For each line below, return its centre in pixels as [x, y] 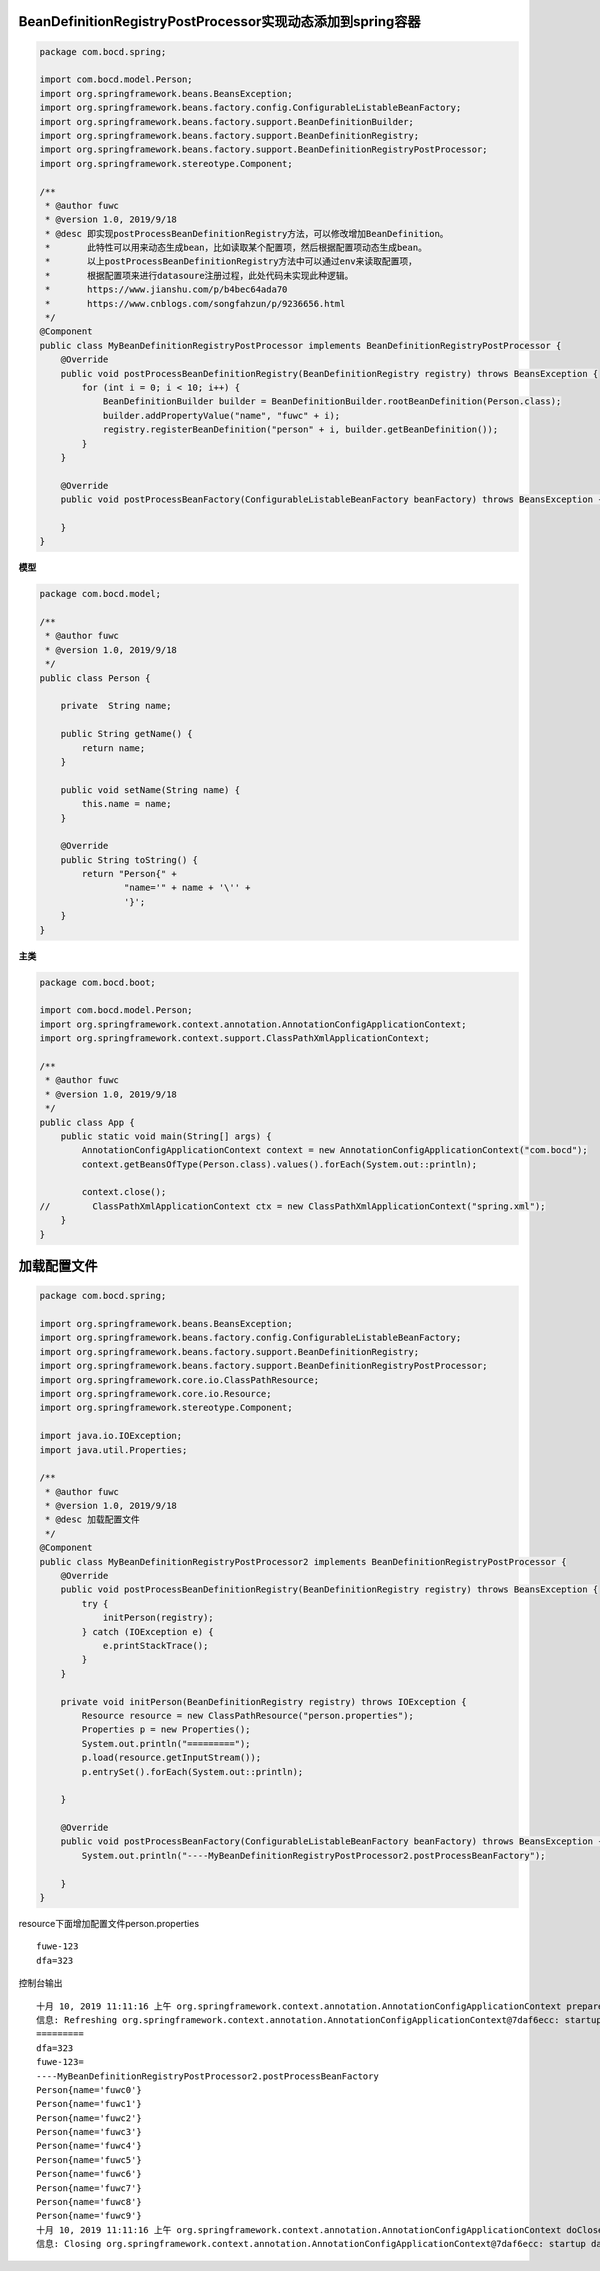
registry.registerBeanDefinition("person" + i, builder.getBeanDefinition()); [300, 429]
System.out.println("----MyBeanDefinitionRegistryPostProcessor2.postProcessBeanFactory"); [313, 1855]
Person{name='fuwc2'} [89, 2118]
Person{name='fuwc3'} [89, 2132]
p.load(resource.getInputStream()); [171, 1758]
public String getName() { [127, 734]
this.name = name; [126, 804]
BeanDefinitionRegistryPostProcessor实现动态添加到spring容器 [219, 21]
